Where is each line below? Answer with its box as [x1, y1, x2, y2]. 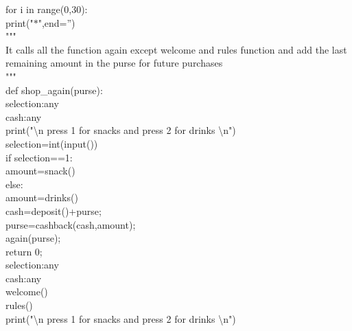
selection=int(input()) [5, 136, 98, 150]
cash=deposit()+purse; [5, 203, 102, 218]
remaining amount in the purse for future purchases [5, 56, 223, 70]
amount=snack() [5, 163, 75, 178]
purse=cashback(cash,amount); [5, 217, 136, 231]
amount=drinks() [5, 190, 78, 205]
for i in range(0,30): [5, 2, 88, 16]
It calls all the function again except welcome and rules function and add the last [5, 42, 347, 56]
